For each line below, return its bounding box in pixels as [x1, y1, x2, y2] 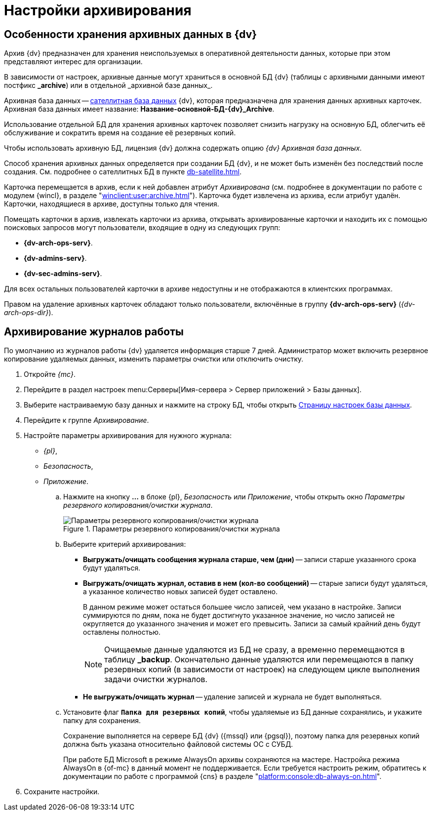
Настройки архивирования [4, 2, 192, 19]
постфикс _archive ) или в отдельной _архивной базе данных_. [4, 81, 213, 90]
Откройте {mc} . [24, 370, 76, 379]
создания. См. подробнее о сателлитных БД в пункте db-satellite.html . [4, 167, 242, 176]
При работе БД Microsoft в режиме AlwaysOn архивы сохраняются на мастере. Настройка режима [63, 755, 400, 764]
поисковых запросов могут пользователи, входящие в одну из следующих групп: [4, 223, 280, 232]
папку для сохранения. [63, 716, 141, 725]
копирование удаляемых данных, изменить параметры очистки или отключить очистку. [4, 355, 304, 364]
